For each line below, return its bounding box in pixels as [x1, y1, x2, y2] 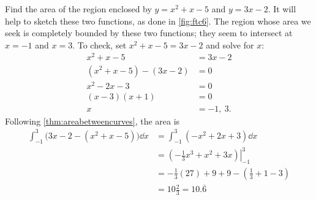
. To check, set [72, 38, 127, 51]
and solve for [206, 38, 254, 51]
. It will [268, 2, 296, 15]
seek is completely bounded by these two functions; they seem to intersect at [5, 26, 293, 39]
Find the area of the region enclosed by [5, 2, 152, 15]
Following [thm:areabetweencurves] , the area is [5, 114, 180, 127]
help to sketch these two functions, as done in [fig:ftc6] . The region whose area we [5, 14, 311, 27]
